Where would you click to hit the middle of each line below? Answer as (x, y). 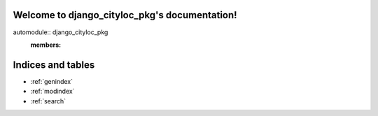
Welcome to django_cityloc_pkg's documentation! (125, 15)
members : (46, 45)
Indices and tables (54, 65)
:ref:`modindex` (52, 92)
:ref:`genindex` (52, 81)
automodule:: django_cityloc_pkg (61, 32)
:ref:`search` (48, 101)
